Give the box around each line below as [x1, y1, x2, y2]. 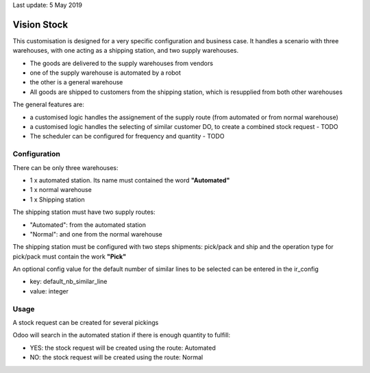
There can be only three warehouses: [12, 163, 119, 171]
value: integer [29, 287, 69, 295]
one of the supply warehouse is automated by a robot [29, 69, 182, 77]
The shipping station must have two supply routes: [12, 208, 156, 216]
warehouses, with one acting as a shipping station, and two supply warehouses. [12, 47, 239, 55]
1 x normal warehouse [29, 186, 92, 194]
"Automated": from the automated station [29, 220, 147, 229]
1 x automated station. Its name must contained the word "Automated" [29, 176, 230, 184]
